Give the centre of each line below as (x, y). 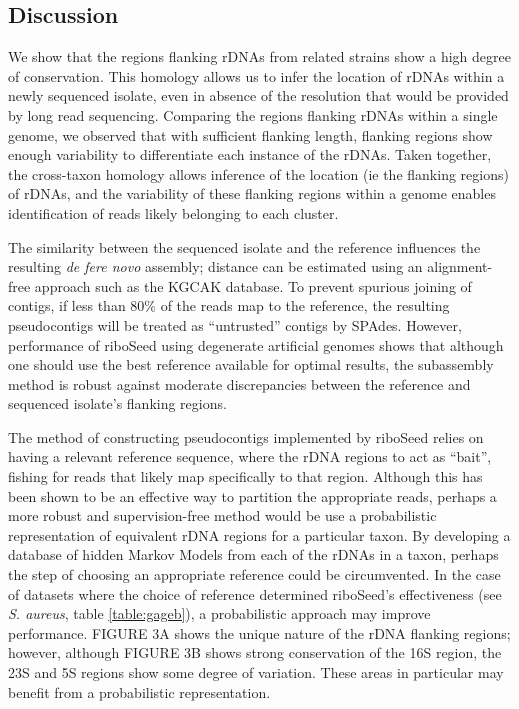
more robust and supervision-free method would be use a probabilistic (222, 515)
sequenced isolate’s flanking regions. (117, 403)
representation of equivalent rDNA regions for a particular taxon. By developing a (259, 534)
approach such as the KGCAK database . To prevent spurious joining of (253, 285)
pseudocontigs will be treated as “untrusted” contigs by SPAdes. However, (235, 324)
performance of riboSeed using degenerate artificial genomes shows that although (256, 344)
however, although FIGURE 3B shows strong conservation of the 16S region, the (255, 652)
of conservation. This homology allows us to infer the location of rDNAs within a (256, 75)
